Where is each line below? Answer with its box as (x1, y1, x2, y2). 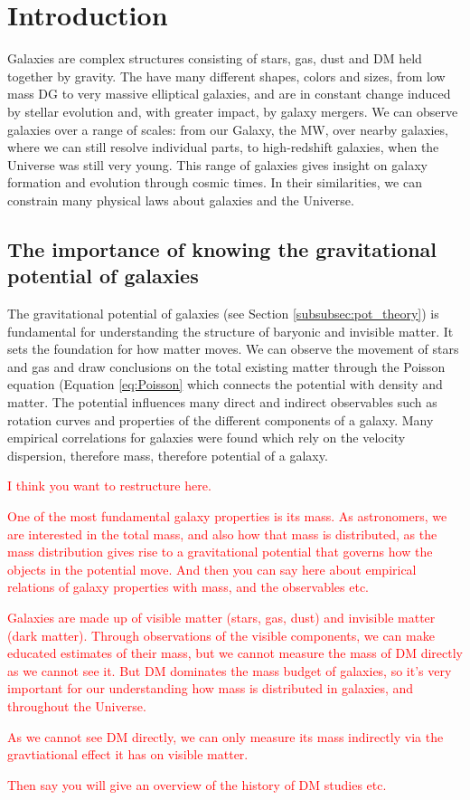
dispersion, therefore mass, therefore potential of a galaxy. (7, 445, 328, 464)
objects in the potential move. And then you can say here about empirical (7, 559, 417, 578)
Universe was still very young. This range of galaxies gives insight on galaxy (7, 155, 428, 174)
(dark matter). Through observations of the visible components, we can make (7, 625, 435, 644)
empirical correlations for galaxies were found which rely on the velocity (7, 428, 406, 447)
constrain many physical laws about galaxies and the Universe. (7, 190, 354, 209)
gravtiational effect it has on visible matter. (7, 745, 249, 764)
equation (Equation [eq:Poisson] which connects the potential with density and (7, 375, 443, 394)
